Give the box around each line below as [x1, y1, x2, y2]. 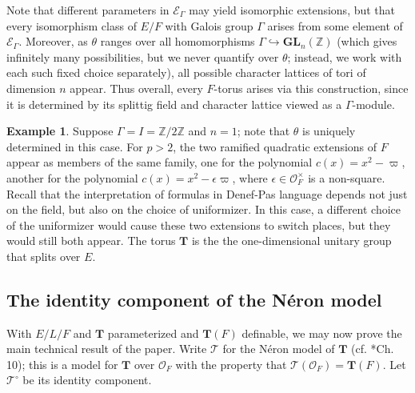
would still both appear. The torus [6, 232, 176, 249]
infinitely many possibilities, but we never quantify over [6, 48, 279, 65]
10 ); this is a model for [6, 355, 118, 372]
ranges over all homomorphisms [100, 33, 255, 50]
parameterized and [107, 324, 199, 341]
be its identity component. [22, 371, 152, 388]
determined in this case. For [6, 138, 143, 154]
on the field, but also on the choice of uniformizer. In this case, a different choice [6, 201, 401, 218]
